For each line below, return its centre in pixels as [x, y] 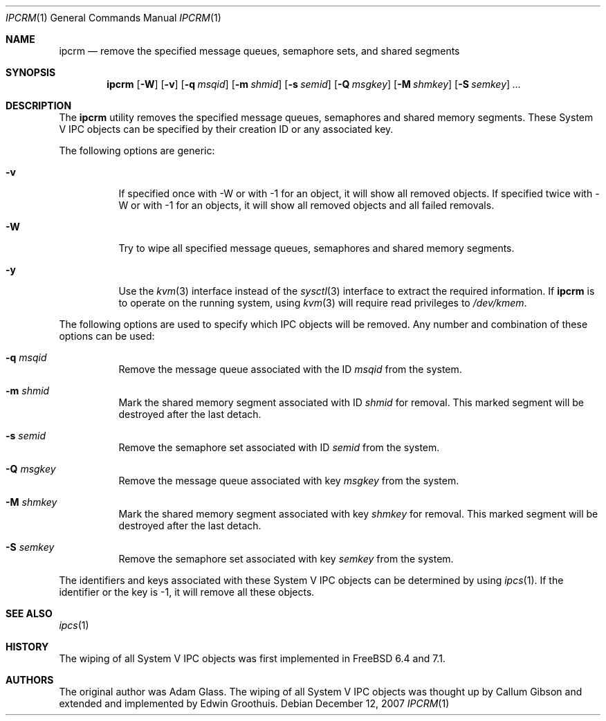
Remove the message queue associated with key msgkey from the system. [289, 481]
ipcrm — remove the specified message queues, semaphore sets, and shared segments [259, 51]
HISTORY [27, 647]
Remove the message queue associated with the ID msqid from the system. [290, 369]
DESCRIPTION [39, 106]
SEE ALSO [29, 613]
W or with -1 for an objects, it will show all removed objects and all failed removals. [306, 205]
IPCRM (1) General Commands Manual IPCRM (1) [113, 18]
